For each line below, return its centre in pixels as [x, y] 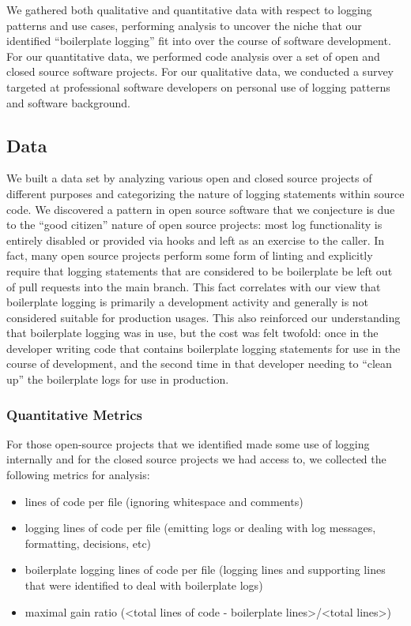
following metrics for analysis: [78, 475]
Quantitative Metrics [75, 414]
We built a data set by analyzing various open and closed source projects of [189, 178]
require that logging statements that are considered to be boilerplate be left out [200, 270]
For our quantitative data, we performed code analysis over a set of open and [193, 56]
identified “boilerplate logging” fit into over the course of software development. [199, 41]
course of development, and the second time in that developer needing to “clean [199, 364]
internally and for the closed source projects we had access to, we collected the [196, 459]
